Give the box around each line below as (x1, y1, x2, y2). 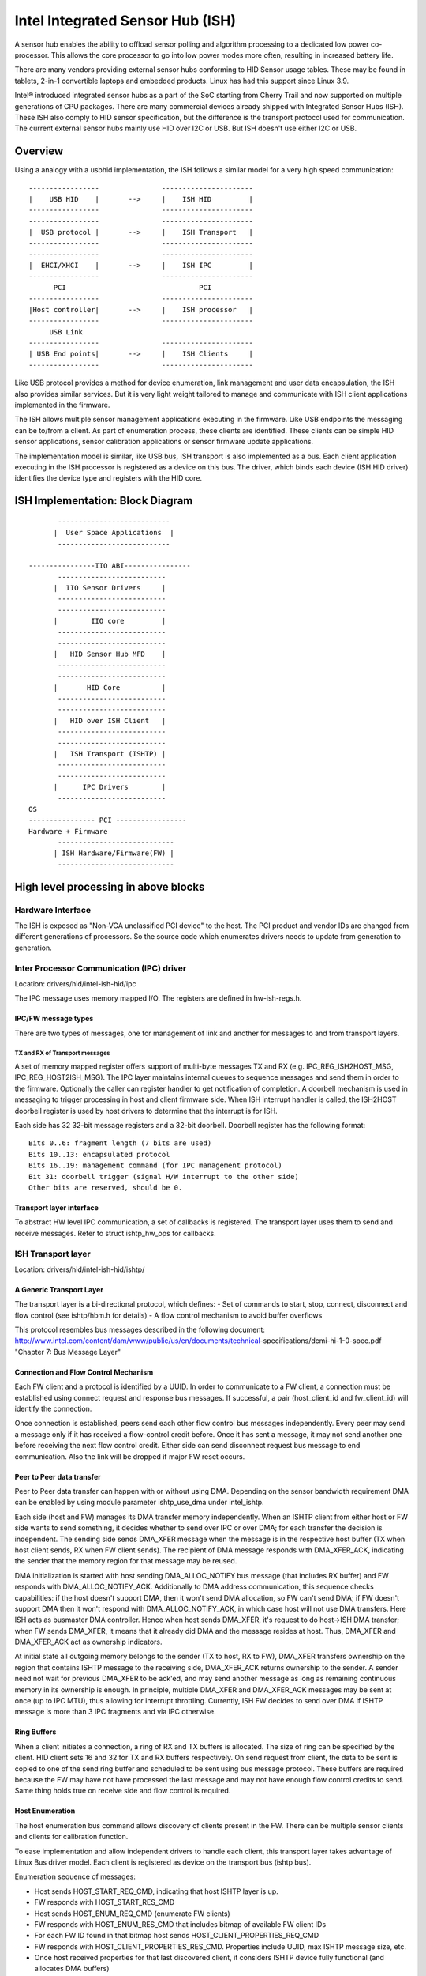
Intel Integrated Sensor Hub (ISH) (14, 12, 237, 29)
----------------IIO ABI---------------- (28, 561, 191, 571)
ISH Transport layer (14, 1248, 91, 1259)
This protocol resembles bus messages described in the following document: (14, 1325, 266, 1335)
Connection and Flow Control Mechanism (14, 1367, 154, 1377)
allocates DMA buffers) (34, 1964, 110, 1974)
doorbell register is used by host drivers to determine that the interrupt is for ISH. (14, 1106, 278, 1115)
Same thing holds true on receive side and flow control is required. (14, 1786, 231, 1796)
